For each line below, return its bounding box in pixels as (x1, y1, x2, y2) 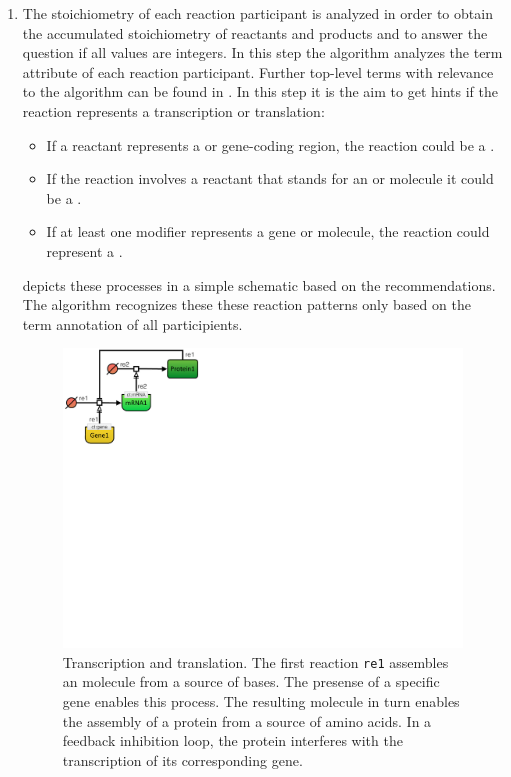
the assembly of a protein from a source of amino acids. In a (62, 710, 432, 731)
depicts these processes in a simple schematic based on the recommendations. (22, 274, 496, 295)
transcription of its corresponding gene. (62, 749, 303, 770)
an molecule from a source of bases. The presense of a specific (62, 671, 440, 692)
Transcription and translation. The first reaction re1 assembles (62, 651, 449, 672)
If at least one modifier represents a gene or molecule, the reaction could (46, 221, 490, 242)
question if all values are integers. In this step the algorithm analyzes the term (22, 42, 503, 63)
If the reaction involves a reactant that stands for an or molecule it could (46, 168, 494, 189)
